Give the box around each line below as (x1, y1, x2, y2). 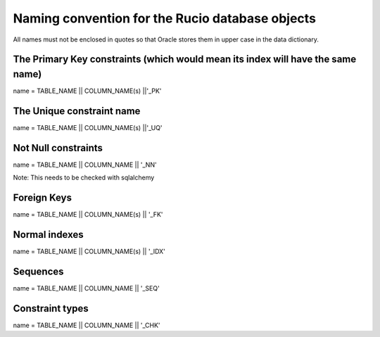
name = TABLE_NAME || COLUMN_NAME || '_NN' (13, 160, 158, 169)
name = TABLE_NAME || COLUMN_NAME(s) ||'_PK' (13, 87, 162, 95)
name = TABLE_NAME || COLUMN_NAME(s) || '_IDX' (13, 247, 165, 256)
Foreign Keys (13, 192, 72, 204)
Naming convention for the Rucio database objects (13, 11, 317, 26)
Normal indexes (13, 229, 84, 241)
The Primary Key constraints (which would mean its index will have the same (13, 53, 357, 65)
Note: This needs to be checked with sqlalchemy (13, 173, 155, 182)
